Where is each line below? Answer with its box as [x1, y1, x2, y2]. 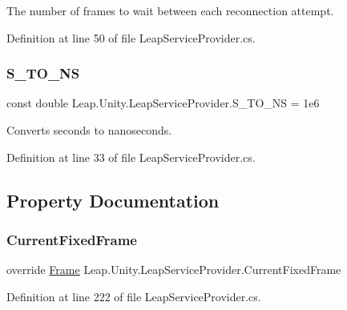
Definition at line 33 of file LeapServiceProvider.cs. [6, 148, 256, 165]
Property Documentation [6, 187, 220, 212]
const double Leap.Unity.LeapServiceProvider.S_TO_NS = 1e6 [6, 95, 320, 111]
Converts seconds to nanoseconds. [6, 122, 172, 138]
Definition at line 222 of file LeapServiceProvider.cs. [6, 288, 261, 304]
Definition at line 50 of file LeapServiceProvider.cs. [6, 29, 256, 46]
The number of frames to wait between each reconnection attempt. [6, 2, 334, 18]
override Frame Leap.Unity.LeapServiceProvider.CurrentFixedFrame [6, 261, 341, 278]
